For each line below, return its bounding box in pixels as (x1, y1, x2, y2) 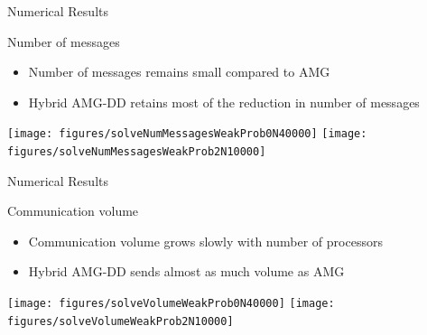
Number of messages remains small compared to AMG (28, 62, 330, 81)
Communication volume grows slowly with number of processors (28, 231, 383, 250)
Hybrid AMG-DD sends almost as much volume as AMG (28, 262, 345, 281)
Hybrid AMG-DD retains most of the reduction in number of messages (28, 92, 420, 111)
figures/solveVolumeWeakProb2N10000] (7, 314, 234, 328)
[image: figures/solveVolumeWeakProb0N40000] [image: (7, 297, 335, 311)
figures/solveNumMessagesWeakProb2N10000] (7, 145, 266, 159)
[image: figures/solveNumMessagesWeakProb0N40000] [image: (7, 127, 367, 141)
